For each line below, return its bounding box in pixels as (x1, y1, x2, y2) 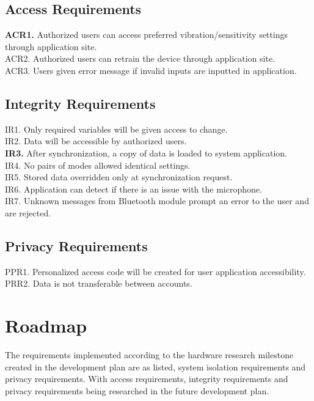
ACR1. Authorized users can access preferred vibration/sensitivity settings (5, 28, 288, 41)
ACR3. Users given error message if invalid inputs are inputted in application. (5, 64, 297, 76)
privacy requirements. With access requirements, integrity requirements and (5, 372, 288, 385)
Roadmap (5, 313, 87, 338)
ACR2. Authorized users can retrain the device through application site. (5, 52, 276, 65)
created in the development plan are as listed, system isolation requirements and (5, 360, 306, 373)
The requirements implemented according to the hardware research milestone (5, 348, 294, 361)
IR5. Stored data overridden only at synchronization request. (5, 171, 233, 183)
